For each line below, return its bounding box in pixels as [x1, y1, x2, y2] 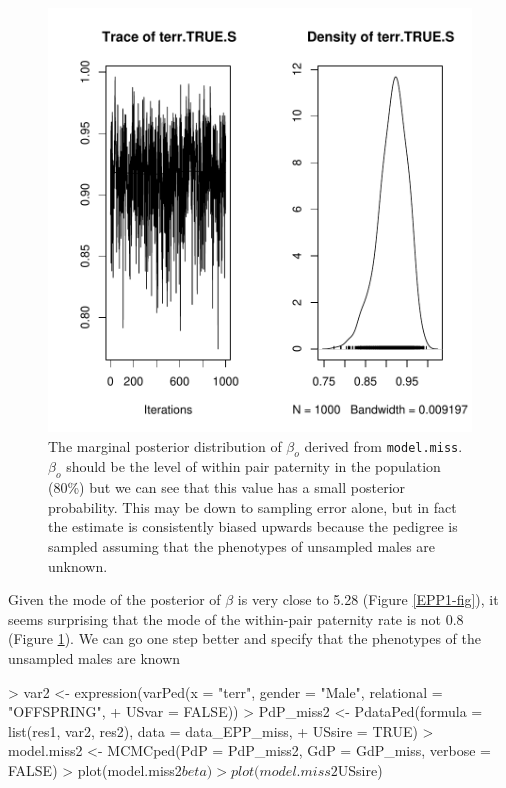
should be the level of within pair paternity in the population [66, 456, 441, 477]
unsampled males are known [8, 647, 181, 668]
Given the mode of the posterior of [8, 589, 221, 610]
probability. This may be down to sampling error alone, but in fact [48, 496, 457, 517]
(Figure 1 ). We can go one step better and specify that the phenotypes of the [8, 628, 482, 649]
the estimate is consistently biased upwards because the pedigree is [48, 516, 458, 537]
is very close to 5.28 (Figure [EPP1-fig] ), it [237, 589, 499, 610]
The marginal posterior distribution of [48, 435, 282, 456]
